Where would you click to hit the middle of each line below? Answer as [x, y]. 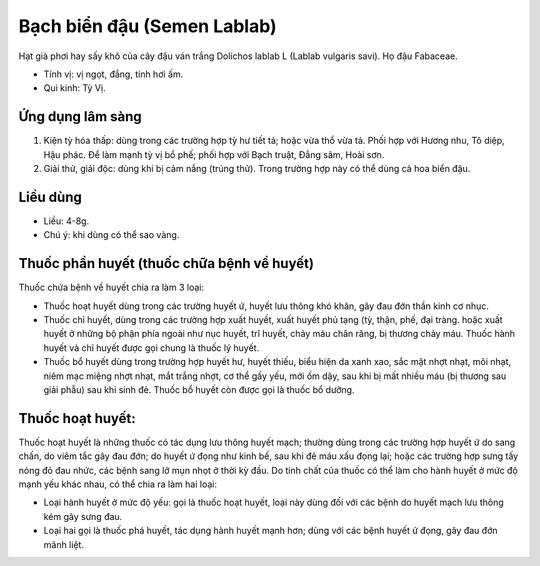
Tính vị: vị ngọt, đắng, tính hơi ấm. [113, 74]
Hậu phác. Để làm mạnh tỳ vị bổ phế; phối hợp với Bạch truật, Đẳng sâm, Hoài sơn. [214, 154]
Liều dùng [50, 196]
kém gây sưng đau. [83, 516]
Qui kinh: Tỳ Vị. [74, 88]
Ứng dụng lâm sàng [80, 116]
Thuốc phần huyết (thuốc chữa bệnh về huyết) [166, 263]
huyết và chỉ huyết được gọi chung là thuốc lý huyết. [151, 347]
